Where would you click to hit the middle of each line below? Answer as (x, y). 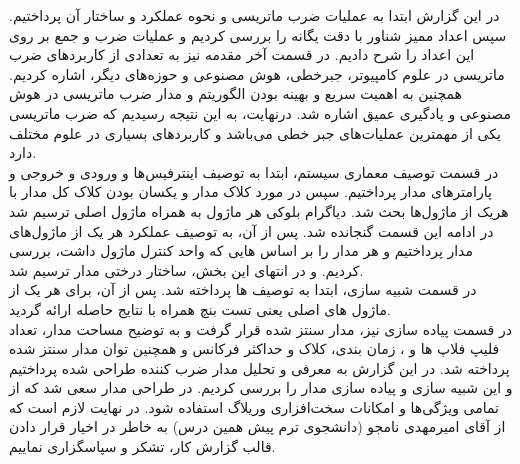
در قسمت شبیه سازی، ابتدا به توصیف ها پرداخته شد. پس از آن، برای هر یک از (243, 289)
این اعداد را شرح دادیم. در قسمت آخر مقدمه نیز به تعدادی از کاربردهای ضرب (242, 54)
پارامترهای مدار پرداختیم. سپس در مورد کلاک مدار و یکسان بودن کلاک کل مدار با (250, 191)
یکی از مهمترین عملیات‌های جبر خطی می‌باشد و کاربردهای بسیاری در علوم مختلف (255, 132)
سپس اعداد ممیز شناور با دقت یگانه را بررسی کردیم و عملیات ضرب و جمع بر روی (258, 34)
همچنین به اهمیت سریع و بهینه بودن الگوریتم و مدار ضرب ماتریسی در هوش (235, 93)
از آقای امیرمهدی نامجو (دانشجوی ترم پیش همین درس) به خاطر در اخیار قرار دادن (257, 426)
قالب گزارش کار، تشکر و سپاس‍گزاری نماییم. (142, 446)
